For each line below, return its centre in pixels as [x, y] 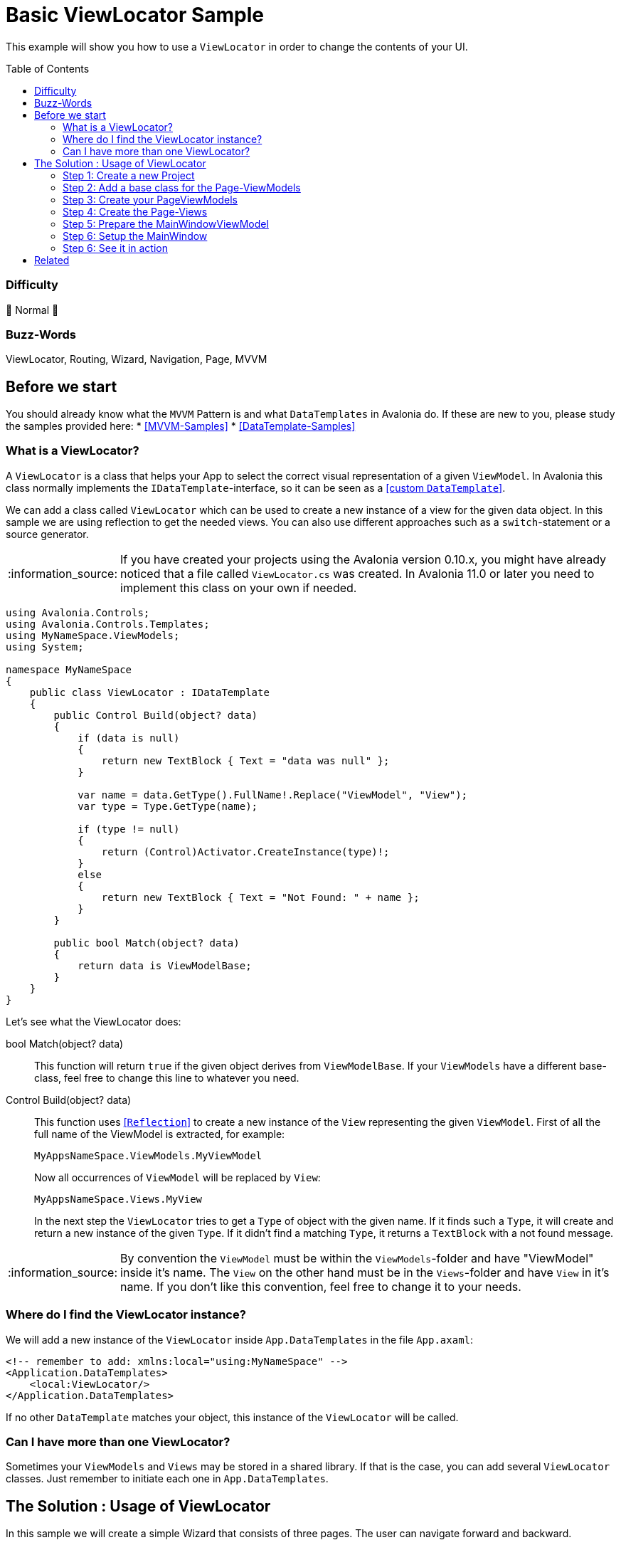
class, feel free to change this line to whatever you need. [167, 1077]
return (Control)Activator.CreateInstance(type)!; [245, 851]
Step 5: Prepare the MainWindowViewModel [166, 223]
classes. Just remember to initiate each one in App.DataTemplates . [167, 1479]
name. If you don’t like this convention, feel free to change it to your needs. [321, 1286]
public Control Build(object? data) [156, 715]
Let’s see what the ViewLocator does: [94, 1021]
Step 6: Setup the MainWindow [135, 236]
